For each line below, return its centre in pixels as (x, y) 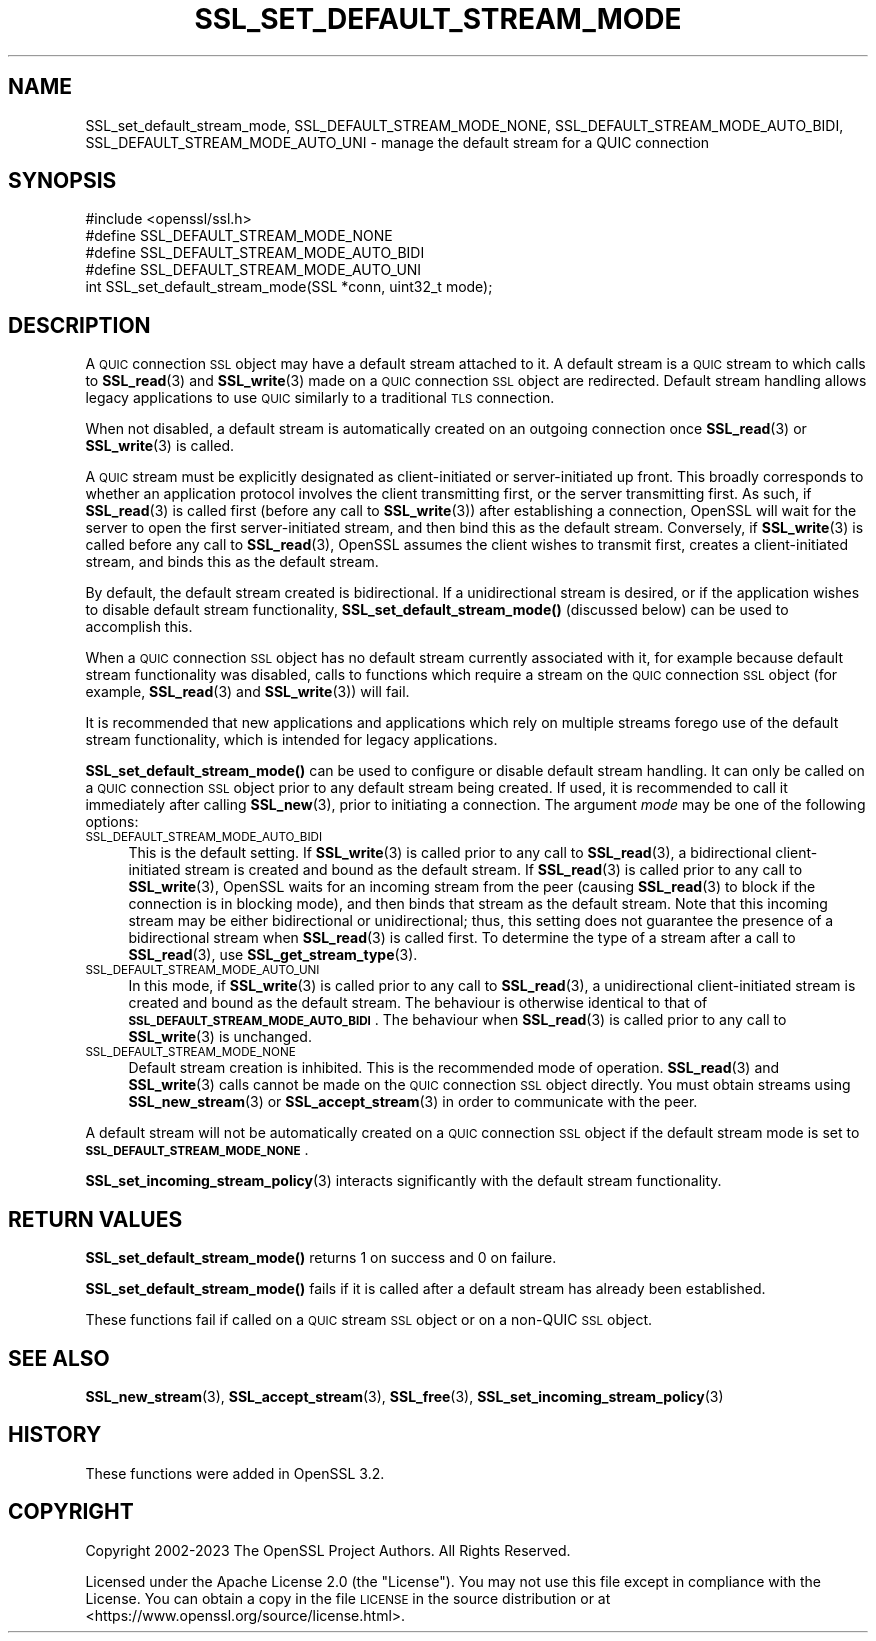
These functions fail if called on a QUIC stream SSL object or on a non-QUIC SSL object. (369, 1320)
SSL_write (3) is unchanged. (220, 1037)
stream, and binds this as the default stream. (232, 562)
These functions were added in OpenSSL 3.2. (235, 1473)
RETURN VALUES (95, 1219)
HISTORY (55, 1435)
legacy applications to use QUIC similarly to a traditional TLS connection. (320, 398)
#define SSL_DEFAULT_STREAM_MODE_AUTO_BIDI (255, 253)
